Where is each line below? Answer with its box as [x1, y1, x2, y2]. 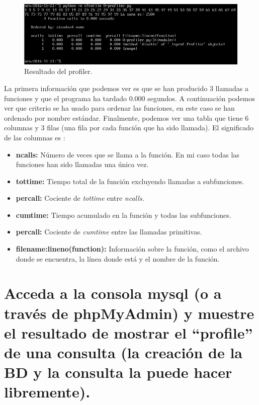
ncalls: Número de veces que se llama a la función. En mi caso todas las [16, 149, 239, 159]
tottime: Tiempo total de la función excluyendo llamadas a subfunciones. [16, 176, 244, 186]
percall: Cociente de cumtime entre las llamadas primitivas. [16, 226, 202, 237]
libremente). [4, 381, 91, 402]
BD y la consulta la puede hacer [4, 362, 232, 382]
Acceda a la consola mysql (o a [4, 283, 222, 303]
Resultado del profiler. [24, 66, 93, 76]
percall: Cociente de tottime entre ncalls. [16, 193, 144, 203]
